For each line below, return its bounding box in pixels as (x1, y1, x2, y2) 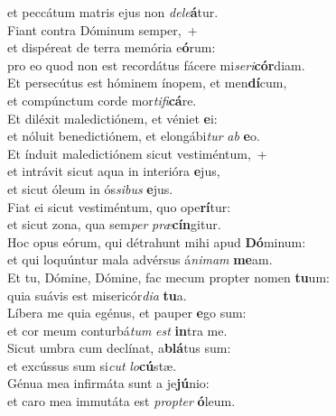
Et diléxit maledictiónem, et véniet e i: (7, 108, 218, 127)
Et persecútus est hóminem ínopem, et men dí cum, (7, 73, 287, 92)
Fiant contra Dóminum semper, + (7, 20, 198, 39)
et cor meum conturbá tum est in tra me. (7, 320, 228, 339)
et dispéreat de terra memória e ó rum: (7, 38, 216, 57)
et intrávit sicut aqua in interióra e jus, (7, 162, 220, 180)
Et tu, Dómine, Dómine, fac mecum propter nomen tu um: (7, 267, 330, 286)
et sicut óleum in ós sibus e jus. (7, 179, 173, 198)
